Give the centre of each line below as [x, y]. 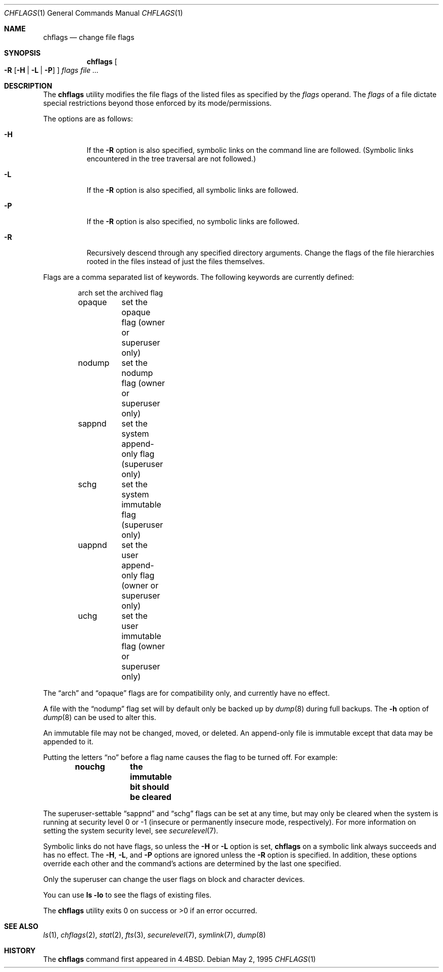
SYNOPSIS [23, 53]
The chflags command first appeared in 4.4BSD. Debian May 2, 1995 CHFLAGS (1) [180, 959]
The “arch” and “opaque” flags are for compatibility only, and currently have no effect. [186, 693]
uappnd [93, 545]
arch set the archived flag [121, 293]
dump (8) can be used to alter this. [100, 717]
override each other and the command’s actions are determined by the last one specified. [192, 863]
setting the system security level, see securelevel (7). [131, 831]
